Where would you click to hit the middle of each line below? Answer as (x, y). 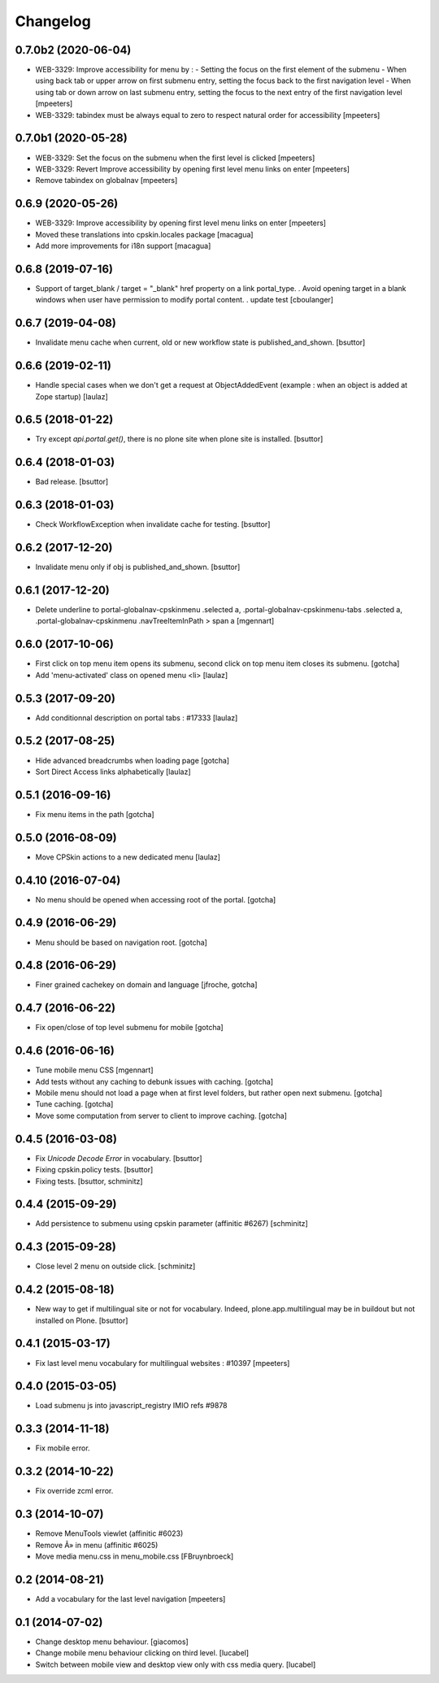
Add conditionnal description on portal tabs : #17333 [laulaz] (137, 718)
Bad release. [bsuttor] (72, 482)
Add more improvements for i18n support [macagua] (123, 246)
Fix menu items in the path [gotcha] (95, 814)
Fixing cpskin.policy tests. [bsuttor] (94, 1170)
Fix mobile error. (63, 1448)
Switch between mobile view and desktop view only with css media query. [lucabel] (176, 1664)
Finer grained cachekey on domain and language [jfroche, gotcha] (146, 985)
